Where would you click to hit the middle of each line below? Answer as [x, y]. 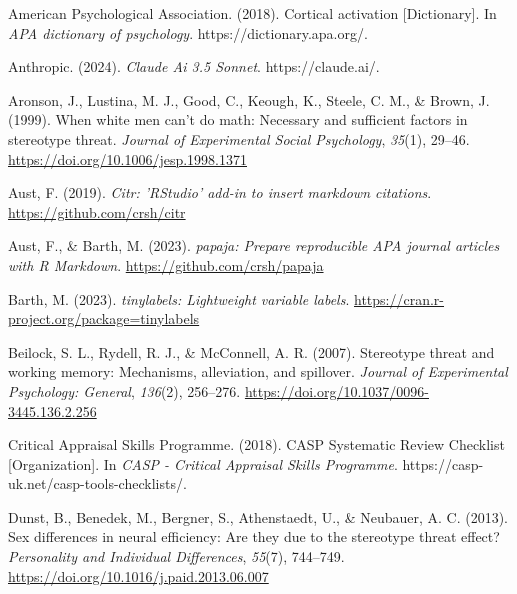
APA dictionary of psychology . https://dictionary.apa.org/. [188, 32]
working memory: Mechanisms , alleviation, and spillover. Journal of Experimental [258, 371]
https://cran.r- [399, 298]
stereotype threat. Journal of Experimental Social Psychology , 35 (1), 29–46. [239, 138]
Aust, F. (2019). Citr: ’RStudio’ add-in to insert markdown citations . [220, 192]
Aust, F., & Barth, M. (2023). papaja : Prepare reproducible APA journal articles [254, 245]
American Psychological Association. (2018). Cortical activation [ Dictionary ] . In [252, 13]
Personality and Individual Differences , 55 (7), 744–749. [176, 556]
